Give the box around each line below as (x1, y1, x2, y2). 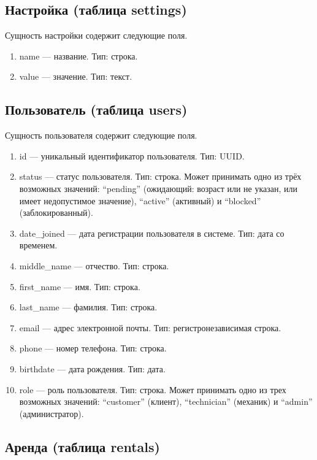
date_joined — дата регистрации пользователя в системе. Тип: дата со (19, 226, 285, 239)
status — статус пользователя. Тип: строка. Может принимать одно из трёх (19, 170, 302, 183)
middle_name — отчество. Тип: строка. (19, 259, 169, 272)
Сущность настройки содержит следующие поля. (5, 29, 188, 42)
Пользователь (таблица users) (5, 100, 188, 119)
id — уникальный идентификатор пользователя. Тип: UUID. (19, 149, 245, 162)
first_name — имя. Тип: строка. (19, 280, 140, 293)
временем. (19, 239, 58, 251)
